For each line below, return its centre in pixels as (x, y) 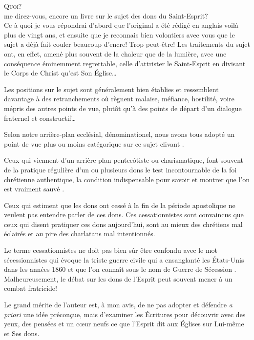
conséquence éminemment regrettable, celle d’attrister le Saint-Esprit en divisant (125, 63)
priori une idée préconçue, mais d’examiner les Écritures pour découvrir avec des (125, 314)
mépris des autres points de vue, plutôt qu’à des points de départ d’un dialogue (123, 108)
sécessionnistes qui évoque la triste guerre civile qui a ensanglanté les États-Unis (124, 259)
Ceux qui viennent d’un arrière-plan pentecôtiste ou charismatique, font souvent (124, 160)
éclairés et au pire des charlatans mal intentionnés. (80, 234)
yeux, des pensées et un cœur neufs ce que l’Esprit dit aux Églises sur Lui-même (124, 324)
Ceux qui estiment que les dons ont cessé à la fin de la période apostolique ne (120, 205)
